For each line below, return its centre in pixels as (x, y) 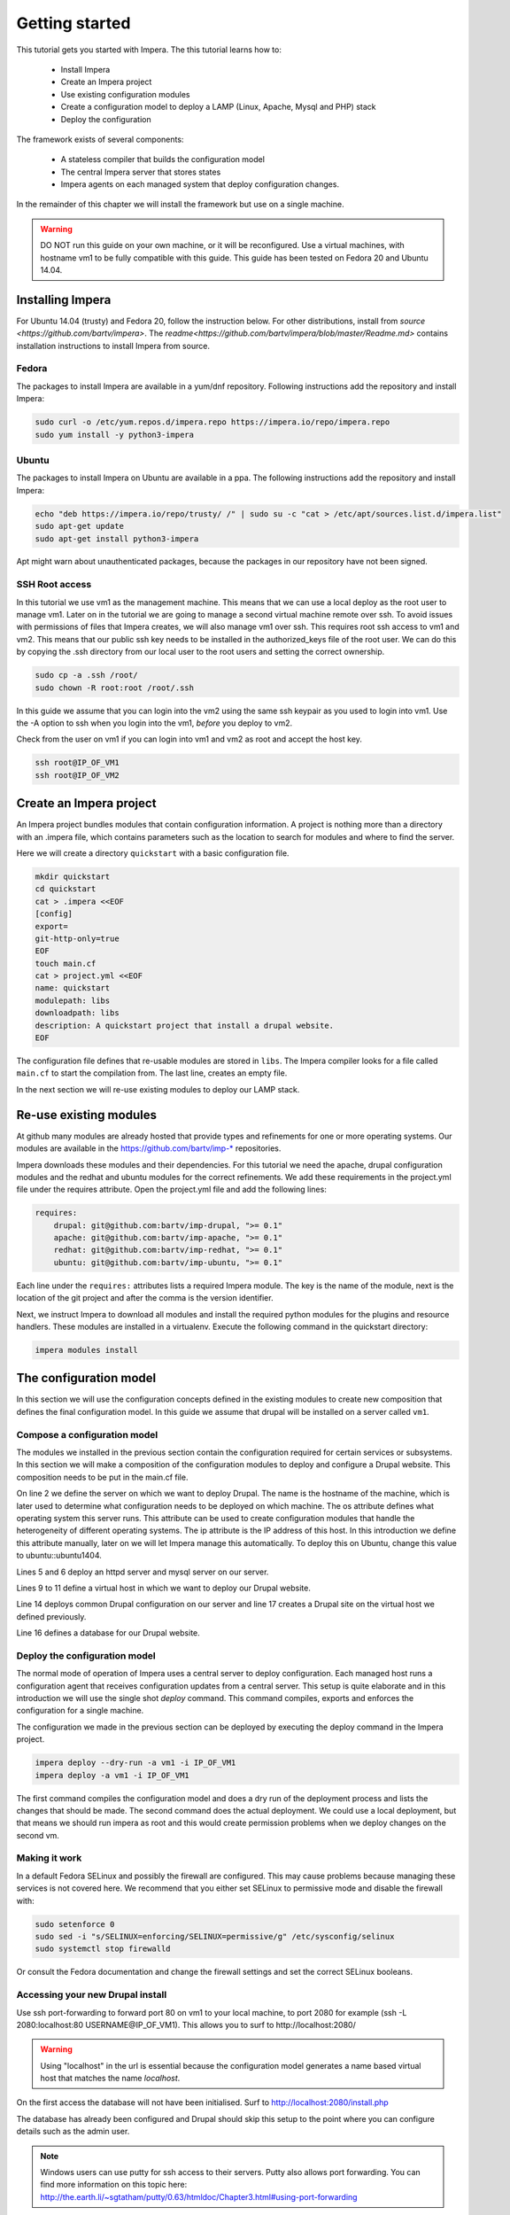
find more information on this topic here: (114, 2185)
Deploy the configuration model (86, 1655)
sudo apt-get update (79, 526)
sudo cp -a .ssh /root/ (87, 675)
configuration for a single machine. (80, 1711)
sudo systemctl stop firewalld (103, 1949)
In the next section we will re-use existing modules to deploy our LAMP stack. (158, 1089)
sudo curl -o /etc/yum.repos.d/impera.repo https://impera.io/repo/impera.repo (212, 422)
